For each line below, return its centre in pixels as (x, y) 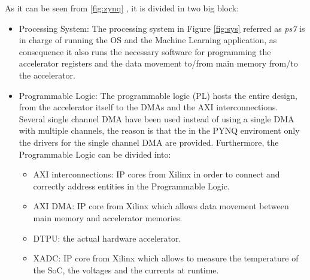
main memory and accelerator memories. (108, 217)
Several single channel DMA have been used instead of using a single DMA (156, 118)
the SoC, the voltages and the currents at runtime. (126, 270)
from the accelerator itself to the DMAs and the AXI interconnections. (148, 107)
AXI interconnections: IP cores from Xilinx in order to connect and (156, 174)
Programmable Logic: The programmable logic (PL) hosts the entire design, (158, 95)
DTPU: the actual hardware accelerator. (107, 238)
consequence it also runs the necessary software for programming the (145, 51)
